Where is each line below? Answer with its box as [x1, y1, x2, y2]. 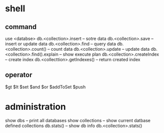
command [5, 23, 37, 31]
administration [5, 101, 66, 112]
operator [5, 71, 32, 79]
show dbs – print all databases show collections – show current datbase [5, 117, 151, 123]
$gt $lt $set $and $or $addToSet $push [5, 84, 86, 90]
